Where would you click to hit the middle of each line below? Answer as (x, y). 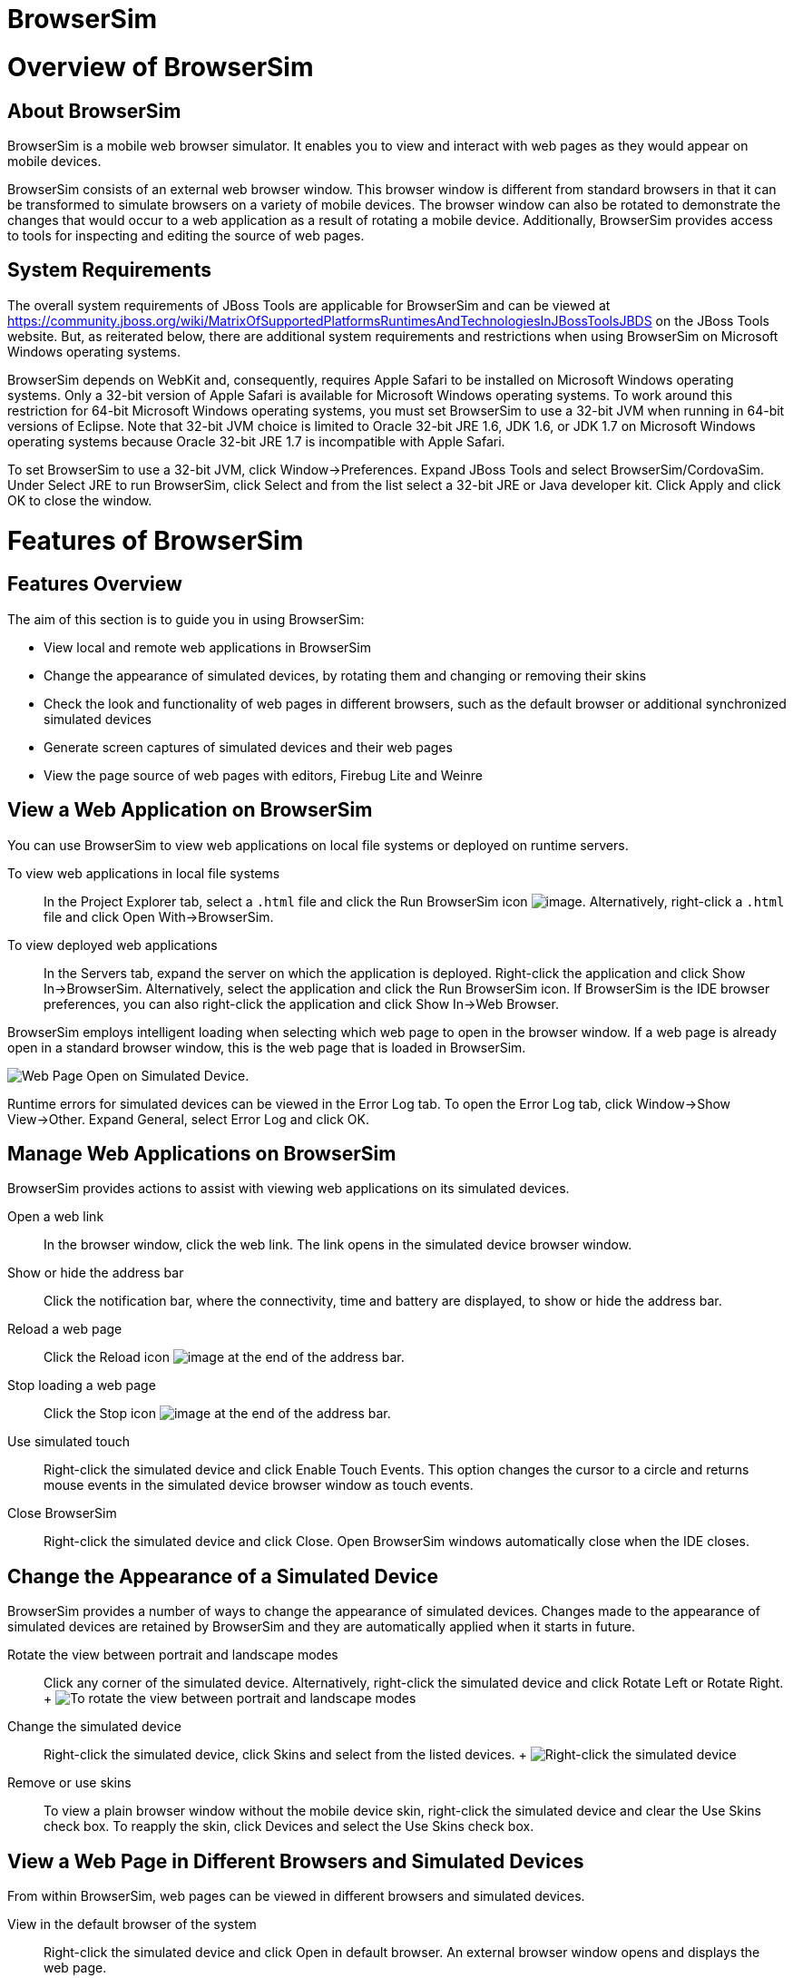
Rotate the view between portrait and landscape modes (173, 1655)
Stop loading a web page (82, 1386)
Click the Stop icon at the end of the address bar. (217, 1414)
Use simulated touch (69, 1442)
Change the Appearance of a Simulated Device (223, 1576)
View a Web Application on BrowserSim (190, 810)
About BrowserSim (94, 111)
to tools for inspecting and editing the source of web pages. (186, 235)
